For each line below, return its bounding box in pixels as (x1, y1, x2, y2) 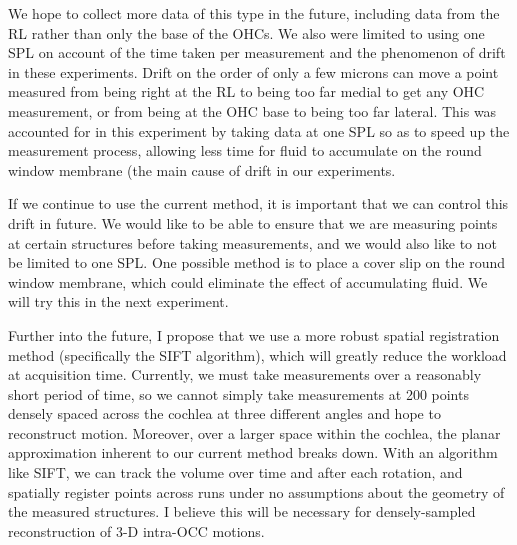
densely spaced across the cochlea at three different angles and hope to (8, 403, 441, 424)
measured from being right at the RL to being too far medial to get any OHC (8, 81, 485, 102)
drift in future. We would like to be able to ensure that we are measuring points (8, 212, 498, 233)
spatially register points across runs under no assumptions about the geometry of (8, 481, 505, 502)
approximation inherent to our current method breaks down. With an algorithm (8, 442, 498, 463)
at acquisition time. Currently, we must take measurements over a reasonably (8, 364, 482, 385)
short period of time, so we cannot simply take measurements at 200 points (8, 383, 469, 404)
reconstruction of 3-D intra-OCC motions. (8, 520, 265, 541)
